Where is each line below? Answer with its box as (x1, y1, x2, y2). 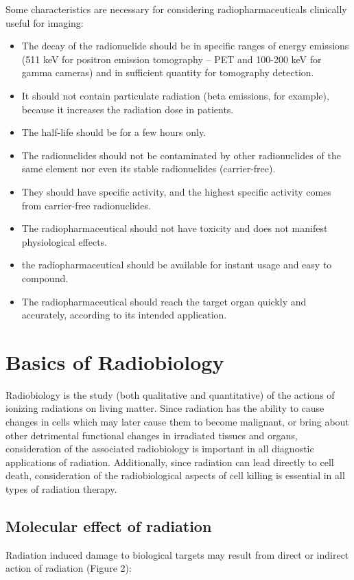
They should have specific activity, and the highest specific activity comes (21, 184, 331, 198)
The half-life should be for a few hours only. (21, 125, 206, 139)
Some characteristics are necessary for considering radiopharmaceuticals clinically (5, 2, 347, 16)
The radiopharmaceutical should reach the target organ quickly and (21, 294, 307, 308)
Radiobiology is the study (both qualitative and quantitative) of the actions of (5, 387, 335, 402)
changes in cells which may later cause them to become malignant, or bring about (5, 415, 349, 428)
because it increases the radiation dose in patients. (21, 102, 234, 116)
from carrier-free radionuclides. (21, 198, 151, 212)
